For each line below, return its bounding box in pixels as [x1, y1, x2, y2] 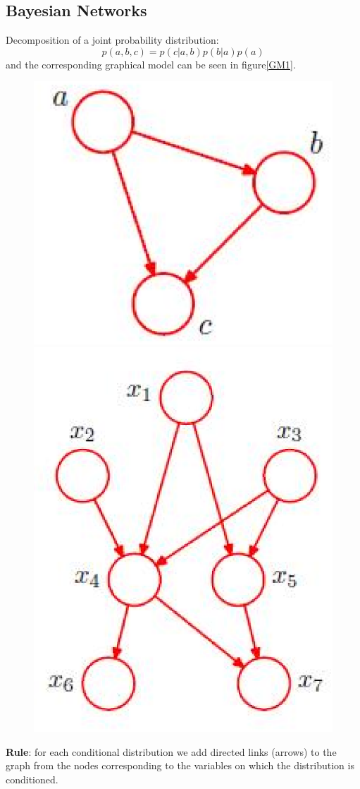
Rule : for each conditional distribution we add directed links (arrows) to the [6, 744, 337, 759]
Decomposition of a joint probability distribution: [6, 32, 219, 47]
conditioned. [6, 771, 58, 786]
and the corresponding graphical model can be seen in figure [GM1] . [6, 56, 296, 71]
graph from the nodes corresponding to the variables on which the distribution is [6, 758, 354, 773]
